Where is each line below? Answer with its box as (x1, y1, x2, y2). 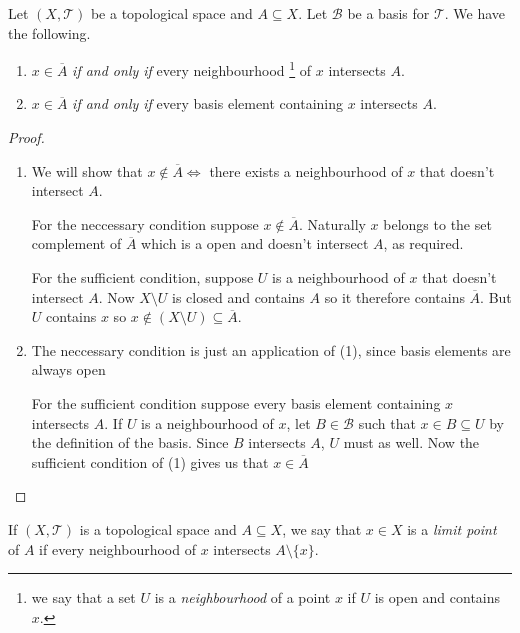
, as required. (383, 233, 464, 254)
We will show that (31, 160, 143, 181)
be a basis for (347, 3, 430, 23)
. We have (444, 3, 506, 23)
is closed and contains (172, 286, 305, 307)
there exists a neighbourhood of (209, 160, 403, 181)
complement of (31, 233, 122, 254)
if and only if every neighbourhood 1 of (72, 57, 312, 80)
